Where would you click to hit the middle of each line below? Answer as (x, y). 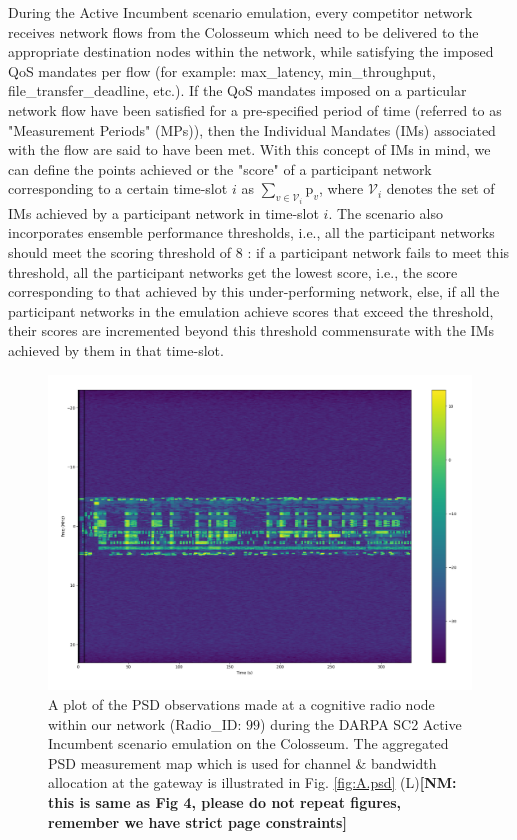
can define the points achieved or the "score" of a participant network (220, 168)
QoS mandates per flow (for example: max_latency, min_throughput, (222, 70)
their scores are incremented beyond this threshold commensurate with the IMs (251, 330)
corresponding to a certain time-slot (118, 188)
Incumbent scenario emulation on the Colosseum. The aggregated (248, 743)
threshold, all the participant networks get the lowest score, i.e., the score (233, 271)
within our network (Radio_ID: (145, 723)
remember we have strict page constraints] (197, 821)
